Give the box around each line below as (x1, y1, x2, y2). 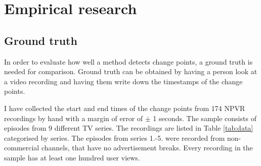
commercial (4, 142, 39, 153)
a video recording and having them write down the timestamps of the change (4, 76, 243, 86)
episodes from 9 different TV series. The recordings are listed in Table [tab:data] (4, 123, 253, 133)
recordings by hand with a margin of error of (4, 113, 143, 123)
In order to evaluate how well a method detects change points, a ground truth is (4, 56, 253, 67)
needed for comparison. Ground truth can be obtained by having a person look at (4, 66, 257, 77)
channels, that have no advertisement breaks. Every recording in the (41, 142, 253, 153)
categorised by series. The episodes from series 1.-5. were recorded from (4, 132, 225, 143)
